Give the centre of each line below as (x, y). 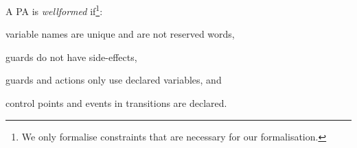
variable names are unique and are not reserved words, (120, 34)
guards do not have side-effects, (71, 57)
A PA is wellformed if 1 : (54, 10)
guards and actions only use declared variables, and (114, 80)
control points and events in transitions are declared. (116, 103)
